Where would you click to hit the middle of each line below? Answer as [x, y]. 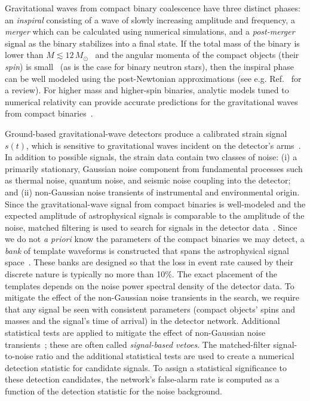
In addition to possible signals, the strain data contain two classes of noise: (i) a [151, 157]
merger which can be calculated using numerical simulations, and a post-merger [150, 31]
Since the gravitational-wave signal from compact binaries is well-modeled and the [155, 203]
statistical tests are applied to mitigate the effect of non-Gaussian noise [135, 333]
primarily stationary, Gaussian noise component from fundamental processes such [154, 168]
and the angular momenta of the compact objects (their [197, 55]
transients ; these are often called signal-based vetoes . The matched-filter [138, 344]
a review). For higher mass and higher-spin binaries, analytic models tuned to [147, 90]
